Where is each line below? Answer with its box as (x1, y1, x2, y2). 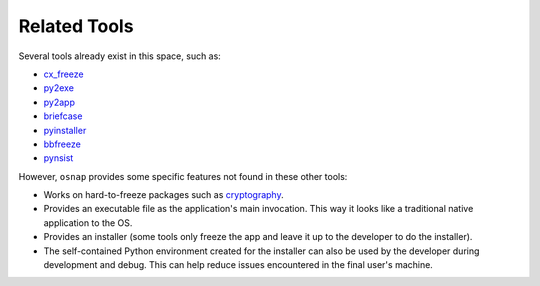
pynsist (43, 152, 74, 164)
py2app (43, 96, 75, 108)
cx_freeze (43, 68, 84, 80)
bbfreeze (43, 138, 82, 150)
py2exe (43, 82, 75, 94)
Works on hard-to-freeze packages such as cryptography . (43, 189, 284, 201)
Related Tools (18, 15, 134, 37)
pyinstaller (43, 124, 87, 136)
